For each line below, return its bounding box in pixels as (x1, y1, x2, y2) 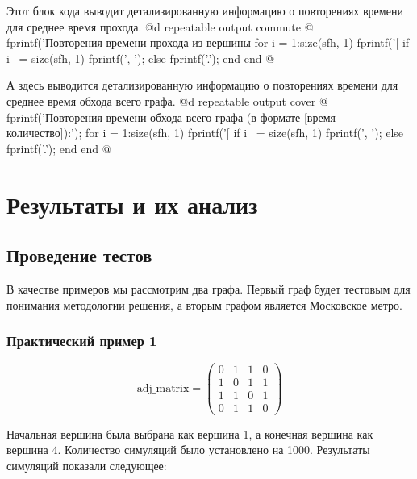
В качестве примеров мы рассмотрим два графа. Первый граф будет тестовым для (6, 280, 411, 297)
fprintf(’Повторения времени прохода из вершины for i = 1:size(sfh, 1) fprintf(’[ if (6, 34, 410, 51)
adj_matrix (136, 382, 190, 394)
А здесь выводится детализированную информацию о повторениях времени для (6, 77, 398, 94)
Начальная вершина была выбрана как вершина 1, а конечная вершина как (6, 425, 373, 442)
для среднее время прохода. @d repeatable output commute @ (6, 18, 314, 35)
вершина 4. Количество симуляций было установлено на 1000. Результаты (6, 441, 370, 458)
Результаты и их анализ (6, 187, 258, 220)
